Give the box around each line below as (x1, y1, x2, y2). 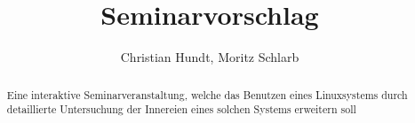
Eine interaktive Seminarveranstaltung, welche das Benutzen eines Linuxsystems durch (6, 87, 408, 102)
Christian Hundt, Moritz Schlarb (120, 48, 299, 66)
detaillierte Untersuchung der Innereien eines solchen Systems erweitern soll (6, 102, 356, 117)
